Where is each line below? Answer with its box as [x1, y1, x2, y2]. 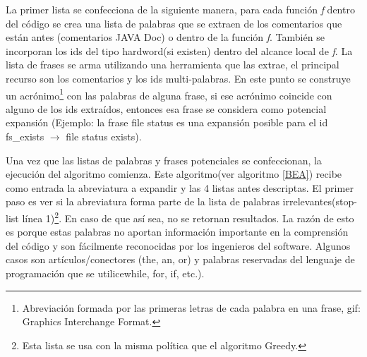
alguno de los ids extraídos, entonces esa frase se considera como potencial [6, 101, 327, 116]
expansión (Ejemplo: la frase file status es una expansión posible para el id [6, 115, 328, 130]
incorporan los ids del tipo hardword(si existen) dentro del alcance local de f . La [6, 43, 353, 58]
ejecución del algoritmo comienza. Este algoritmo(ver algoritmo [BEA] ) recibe [6, 167, 342, 181]
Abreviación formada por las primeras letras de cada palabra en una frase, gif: [22, 300, 361, 315]
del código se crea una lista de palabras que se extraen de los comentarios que [6, 16, 342, 30]
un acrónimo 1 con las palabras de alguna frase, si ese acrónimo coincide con [6, 85, 332, 102]
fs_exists [6, 129, 44, 143]
